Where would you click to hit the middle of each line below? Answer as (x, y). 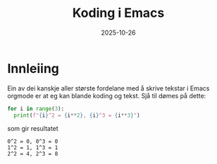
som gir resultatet (33, 129)
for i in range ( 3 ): (36, 109)
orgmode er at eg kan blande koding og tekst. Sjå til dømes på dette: (107, 95)
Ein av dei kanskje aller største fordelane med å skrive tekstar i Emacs (108, 88)
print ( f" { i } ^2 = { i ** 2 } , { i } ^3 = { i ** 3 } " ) (77, 115)
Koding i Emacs (118, 13)
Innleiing (33, 68)
